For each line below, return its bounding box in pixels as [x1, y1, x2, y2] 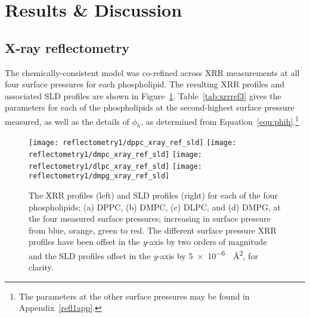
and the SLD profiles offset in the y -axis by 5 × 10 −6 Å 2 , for [29, 248, 258, 262]
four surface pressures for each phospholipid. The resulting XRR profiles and [5, 78, 285, 90]
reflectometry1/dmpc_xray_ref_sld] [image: [29, 150, 203, 159]
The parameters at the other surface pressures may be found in [18, 289, 250, 302]
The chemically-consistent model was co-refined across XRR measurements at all [5, 66, 300, 78]
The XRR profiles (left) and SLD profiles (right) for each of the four [29, 189, 278, 201]
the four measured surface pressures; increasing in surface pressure [29, 212, 271, 225]
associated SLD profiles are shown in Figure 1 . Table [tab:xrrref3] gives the [5, 89, 281, 102]
